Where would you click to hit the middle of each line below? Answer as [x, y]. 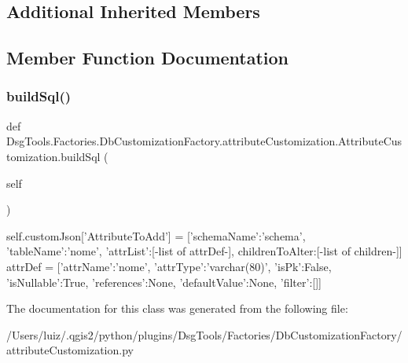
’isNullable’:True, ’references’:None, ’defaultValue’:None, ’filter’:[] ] [164, 282]
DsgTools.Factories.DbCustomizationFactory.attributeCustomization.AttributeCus [204, 141]
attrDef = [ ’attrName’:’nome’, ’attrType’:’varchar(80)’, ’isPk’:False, [169, 266]
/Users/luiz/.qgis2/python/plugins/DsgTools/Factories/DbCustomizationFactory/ [204, 334]
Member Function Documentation [148, 58]
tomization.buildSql [53, 156]
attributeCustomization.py [70, 350]
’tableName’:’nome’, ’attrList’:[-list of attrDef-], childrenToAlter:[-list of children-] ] [204, 251]
